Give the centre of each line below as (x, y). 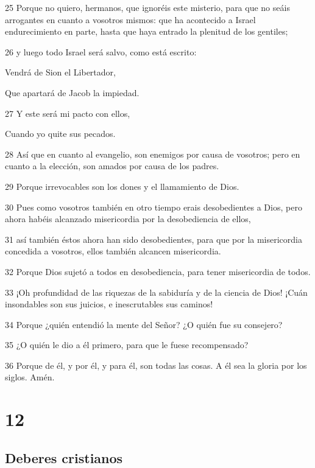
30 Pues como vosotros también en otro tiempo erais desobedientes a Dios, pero (154, 207)
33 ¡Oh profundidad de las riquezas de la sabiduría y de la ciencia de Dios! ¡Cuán (156, 292)
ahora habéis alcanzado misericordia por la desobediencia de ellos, (128, 219)
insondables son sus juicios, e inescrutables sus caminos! (109, 304)
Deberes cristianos (64, 457)
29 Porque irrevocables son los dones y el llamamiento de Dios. (122, 186)
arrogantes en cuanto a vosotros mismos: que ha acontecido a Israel (130, 19)
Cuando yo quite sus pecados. (60, 134)
